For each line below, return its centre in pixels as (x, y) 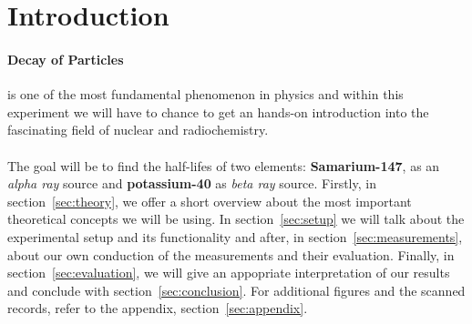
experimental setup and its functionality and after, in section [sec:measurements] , (235, 236)
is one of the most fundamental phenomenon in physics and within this (205, 94)
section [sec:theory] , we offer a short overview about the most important (210, 201)
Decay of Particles (66, 59)
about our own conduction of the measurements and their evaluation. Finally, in (231, 254)
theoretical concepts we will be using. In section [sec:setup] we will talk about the (236, 219)
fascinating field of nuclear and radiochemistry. (138, 130)
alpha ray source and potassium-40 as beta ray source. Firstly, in (192, 183)
